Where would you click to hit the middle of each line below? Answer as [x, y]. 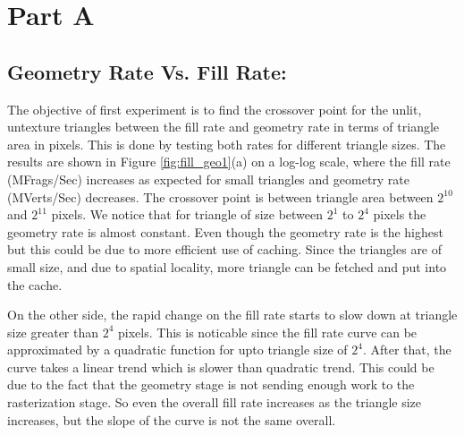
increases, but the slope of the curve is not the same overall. [172, 419]
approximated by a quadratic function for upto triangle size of [177, 350]
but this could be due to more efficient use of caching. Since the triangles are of [225, 249]
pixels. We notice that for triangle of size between [187, 214]
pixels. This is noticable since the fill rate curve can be [268, 332]
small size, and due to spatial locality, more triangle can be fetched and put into [227, 266]
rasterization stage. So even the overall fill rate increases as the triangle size [215, 402]
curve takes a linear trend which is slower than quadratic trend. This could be [221, 367]
